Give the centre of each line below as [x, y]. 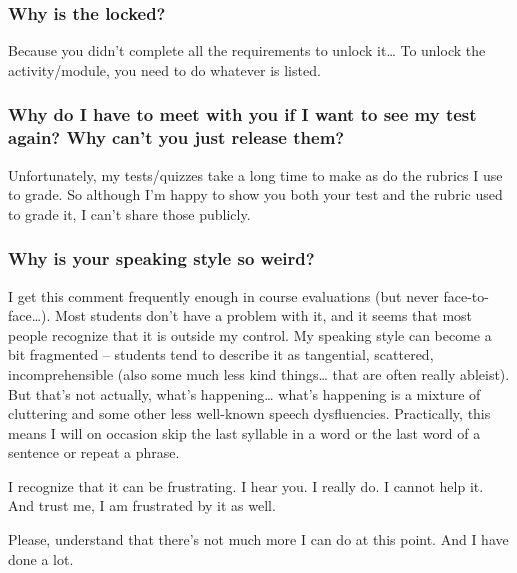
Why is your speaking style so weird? [161, 258]
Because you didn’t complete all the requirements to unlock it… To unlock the [247, 50]
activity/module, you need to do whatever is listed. [164, 69]
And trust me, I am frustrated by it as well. [142, 505]
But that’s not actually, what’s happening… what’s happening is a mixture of [244, 393]
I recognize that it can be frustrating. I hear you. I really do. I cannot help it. [246, 485]
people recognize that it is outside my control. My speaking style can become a [250, 334]
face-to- [466, 295]
